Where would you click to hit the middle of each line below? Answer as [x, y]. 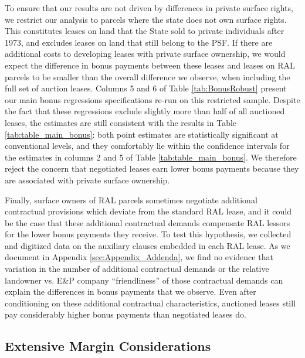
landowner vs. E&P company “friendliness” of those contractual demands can [144, 280]
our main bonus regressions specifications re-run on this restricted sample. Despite [152, 99]
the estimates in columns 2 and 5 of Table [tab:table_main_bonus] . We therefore [151, 157]
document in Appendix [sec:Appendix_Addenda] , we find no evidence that [139, 257]
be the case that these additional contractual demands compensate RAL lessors [148, 222]
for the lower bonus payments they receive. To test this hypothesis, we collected [148, 234]
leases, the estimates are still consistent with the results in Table [121, 122]
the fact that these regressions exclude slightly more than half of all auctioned [145, 111]
